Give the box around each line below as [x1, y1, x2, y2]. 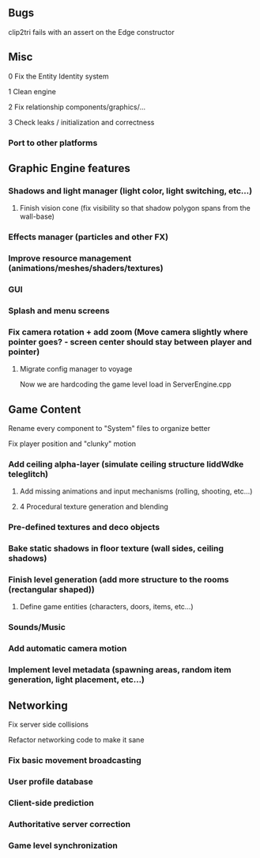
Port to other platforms [8, 137, 98, 148]
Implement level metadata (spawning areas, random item [8, 665, 232, 676]
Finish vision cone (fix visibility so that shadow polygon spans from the [19, 204, 251, 213]
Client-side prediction [8, 797, 95, 808]
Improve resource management [8, 253, 132, 264]
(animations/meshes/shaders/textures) [8, 263, 164, 274]
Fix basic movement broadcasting [8, 754, 142, 765]
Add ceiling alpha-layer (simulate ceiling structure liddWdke [8, 459, 244, 470]
